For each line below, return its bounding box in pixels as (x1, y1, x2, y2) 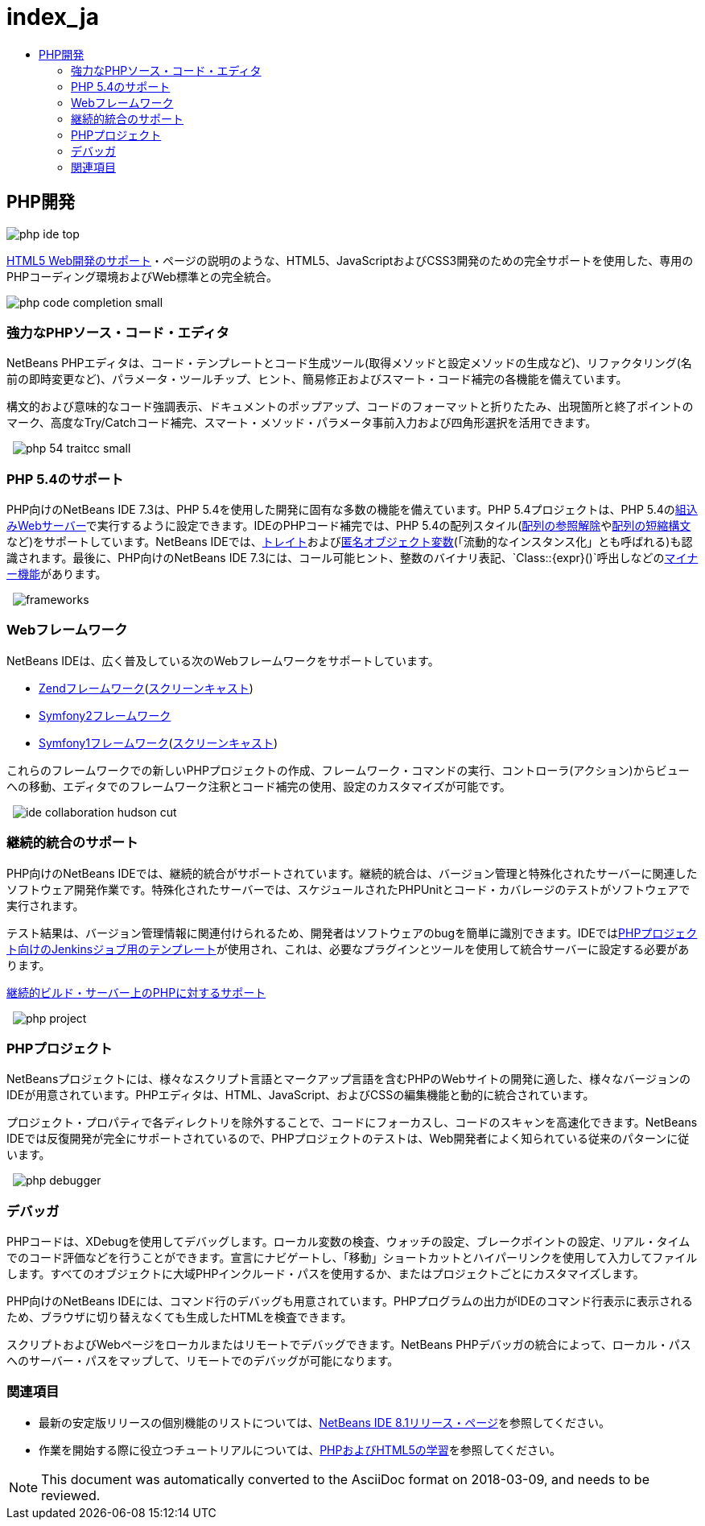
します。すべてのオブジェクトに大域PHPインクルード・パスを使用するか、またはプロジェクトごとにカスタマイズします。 (6, 1267, 645, 1281)
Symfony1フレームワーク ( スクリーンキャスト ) (39, 735, 278, 750)
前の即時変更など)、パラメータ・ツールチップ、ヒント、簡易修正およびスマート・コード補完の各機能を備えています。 (6, 372, 628, 387)
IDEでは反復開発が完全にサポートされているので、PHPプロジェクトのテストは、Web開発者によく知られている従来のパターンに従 (6, 1131, 690, 1146)
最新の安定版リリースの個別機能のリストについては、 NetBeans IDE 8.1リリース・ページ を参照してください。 (39, 1415, 611, 1429)
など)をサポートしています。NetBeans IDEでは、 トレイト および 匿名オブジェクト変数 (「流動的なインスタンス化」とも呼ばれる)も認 (6, 535, 693, 549)
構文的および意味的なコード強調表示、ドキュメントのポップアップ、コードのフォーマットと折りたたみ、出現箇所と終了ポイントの (6, 399, 694, 414)
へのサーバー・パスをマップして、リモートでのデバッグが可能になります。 (6, 1354, 399, 1368)
